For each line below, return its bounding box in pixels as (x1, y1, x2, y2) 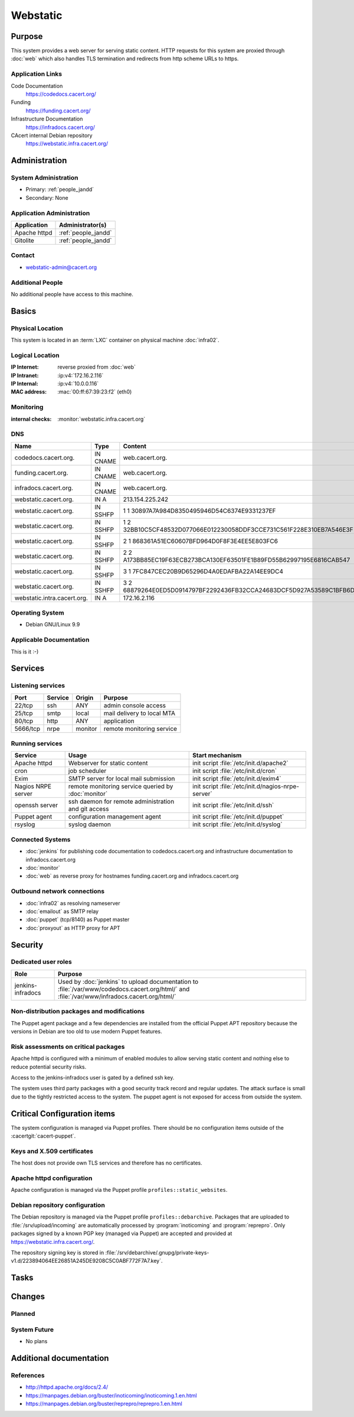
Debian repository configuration (11, 1201, 106, 1210)
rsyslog (14, 820, 35, 828)
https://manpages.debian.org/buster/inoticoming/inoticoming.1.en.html (25, 1392, 197, 1399)
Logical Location (11, 351, 60, 359)
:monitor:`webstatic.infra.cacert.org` (57, 415, 146, 422)
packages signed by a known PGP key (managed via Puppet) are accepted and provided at (11, 1230, 232, 1237)
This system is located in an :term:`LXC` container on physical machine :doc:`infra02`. (11, 337, 219, 344)
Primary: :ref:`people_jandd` (25, 186, 94, 193)
